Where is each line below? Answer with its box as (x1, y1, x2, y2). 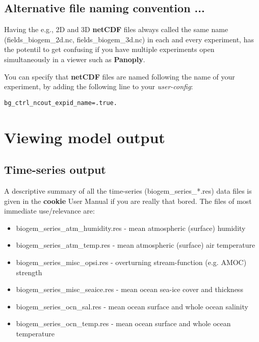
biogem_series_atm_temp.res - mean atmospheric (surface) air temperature (16, 240, 255, 250)
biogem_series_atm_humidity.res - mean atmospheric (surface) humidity (16, 222, 246, 233)
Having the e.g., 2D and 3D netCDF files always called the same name (4, 24, 228, 35)
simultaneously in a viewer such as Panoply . (4, 54, 145, 64)
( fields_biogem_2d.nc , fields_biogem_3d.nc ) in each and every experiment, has (4, 34, 254, 44)
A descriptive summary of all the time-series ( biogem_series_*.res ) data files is (4, 186, 252, 196)
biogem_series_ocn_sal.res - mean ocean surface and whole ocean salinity (16, 301, 248, 311)
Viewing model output (4, 126, 165, 147)
